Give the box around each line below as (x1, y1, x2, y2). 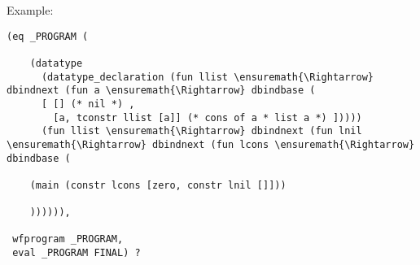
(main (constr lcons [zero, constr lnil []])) (29, 179, 287, 191)
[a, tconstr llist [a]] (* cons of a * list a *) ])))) (53, 111, 362, 124)
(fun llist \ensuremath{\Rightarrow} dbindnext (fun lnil (41, 125, 362, 137)
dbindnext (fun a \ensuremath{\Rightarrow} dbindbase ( (7, 85, 316, 97)
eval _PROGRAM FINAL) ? (12, 247, 141, 259)
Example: (7, 2, 54, 18)
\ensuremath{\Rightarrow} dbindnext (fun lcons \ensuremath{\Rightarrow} (7, 138, 415, 150)
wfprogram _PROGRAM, (12, 233, 124, 245)
